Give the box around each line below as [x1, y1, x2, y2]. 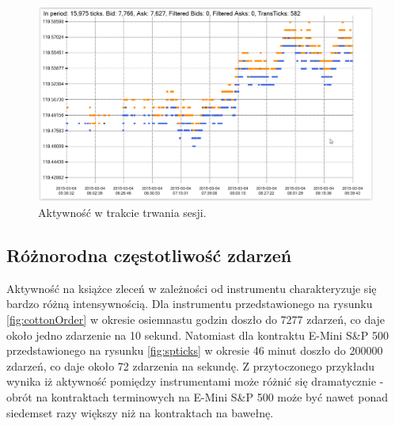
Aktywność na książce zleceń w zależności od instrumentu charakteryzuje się [6, 280, 377, 296]
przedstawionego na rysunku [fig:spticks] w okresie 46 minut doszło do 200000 [6, 342, 383, 359]
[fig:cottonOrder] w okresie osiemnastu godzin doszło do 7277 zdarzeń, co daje [6, 310, 386, 327]
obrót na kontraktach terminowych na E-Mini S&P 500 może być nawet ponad [6, 388, 388, 405]
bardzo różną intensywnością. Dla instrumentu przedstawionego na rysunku [6, 295, 373, 312]
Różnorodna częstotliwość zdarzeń [6, 242, 292, 267]
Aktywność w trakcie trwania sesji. [38, 203, 207, 220]
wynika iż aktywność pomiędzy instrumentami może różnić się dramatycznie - [6, 373, 384, 390]
